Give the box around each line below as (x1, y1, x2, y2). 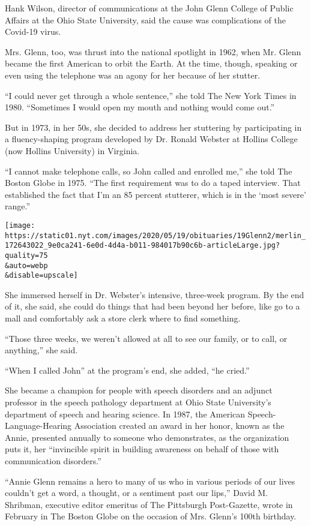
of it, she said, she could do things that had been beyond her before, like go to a (5, 300, 300, 312)
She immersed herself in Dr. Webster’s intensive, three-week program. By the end (5, 288, 304, 300)
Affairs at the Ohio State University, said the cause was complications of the (5, 13, 286, 26)
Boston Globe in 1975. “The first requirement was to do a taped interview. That (5, 176, 301, 189)
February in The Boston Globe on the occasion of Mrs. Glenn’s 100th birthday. (5, 510, 297, 522)
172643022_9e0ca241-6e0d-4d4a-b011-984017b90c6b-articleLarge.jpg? (5, 241, 280, 250)
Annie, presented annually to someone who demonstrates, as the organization (5, 431, 289, 443)
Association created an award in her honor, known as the (74, 419, 285, 432)
